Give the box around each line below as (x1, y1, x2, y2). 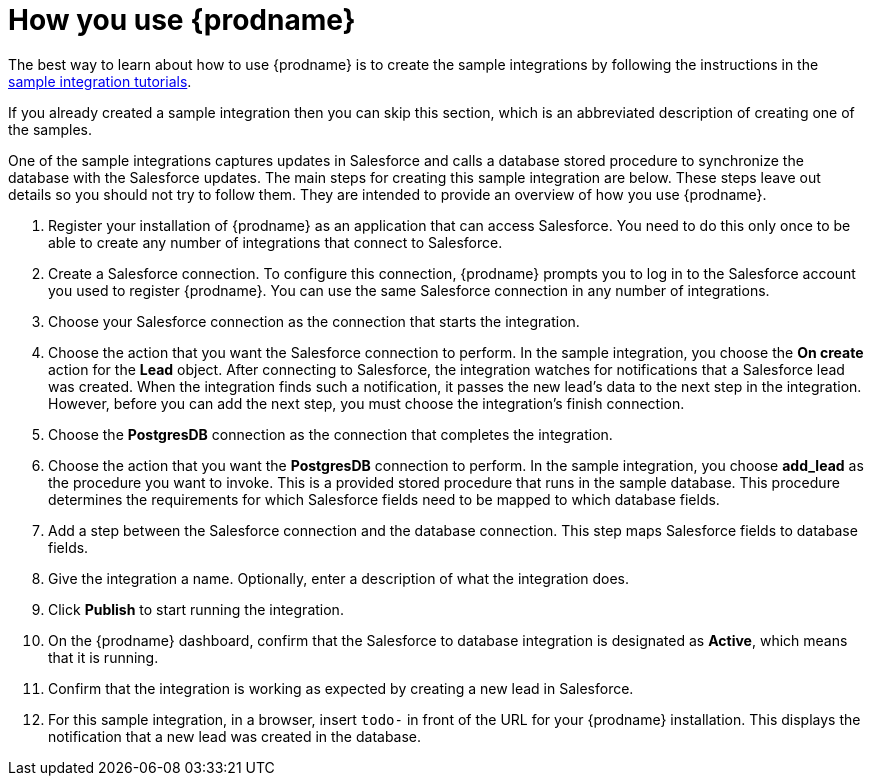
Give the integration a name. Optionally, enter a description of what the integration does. (48, 569, 630, 587)
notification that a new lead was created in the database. (48, 727, 422, 745)
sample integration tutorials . (8, 72, 192, 90)
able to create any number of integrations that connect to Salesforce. (48, 233, 503, 251)
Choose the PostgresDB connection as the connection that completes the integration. (48, 425, 613, 443)
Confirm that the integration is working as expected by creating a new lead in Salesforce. (48, 679, 634, 697)
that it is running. (48, 648, 159, 666)
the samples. (8, 120, 93, 138)
